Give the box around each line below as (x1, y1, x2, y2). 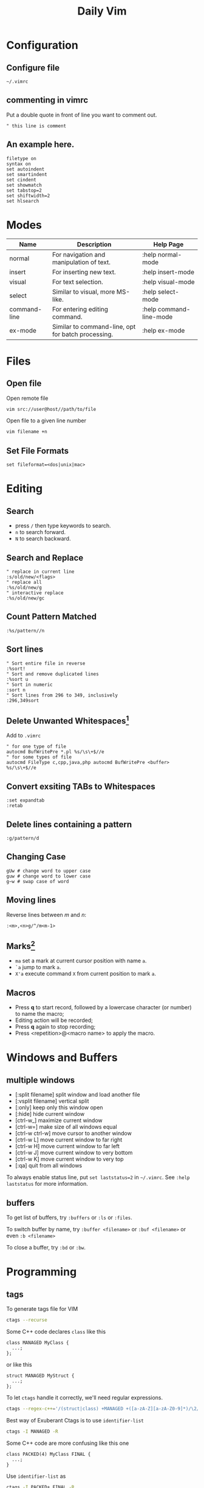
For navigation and (52, 250, 106, 259)
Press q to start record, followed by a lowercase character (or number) (15, 1004, 192, 1011)
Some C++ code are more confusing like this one (6, 1439, 129, 1447)
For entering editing (52, 305, 108, 313)
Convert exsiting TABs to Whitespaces (6, 781, 156, 791)
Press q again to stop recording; (15, 1023, 96, 1030)
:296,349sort (6, 697, 39, 703)
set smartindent (6, 171, 47, 177)
